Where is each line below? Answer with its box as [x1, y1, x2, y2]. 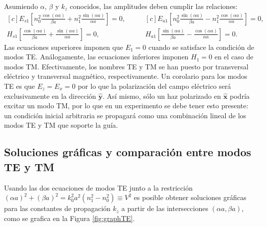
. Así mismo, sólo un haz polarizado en [102, 90, 221, 101]
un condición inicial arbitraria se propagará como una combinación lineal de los [4, 110, 247, 120]
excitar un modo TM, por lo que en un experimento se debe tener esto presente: [4, 100, 249, 111]
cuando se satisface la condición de [148, 41, 255, 52]
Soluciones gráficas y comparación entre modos [4, 144, 252, 160]
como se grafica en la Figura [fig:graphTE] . [4, 213, 135, 223]
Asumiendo [4, 1, 38, 11]
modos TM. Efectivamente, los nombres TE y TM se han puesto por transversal [4, 61, 249, 71]
